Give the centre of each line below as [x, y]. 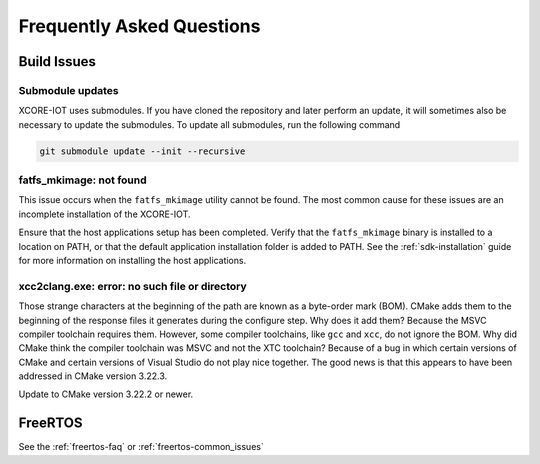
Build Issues [57, 61]
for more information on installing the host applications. [132, 260]
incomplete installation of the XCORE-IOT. [104, 214]
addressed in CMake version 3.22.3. [93, 376]
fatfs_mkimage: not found [82, 180]
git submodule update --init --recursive [142, 151]
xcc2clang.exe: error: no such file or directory [132, 286]
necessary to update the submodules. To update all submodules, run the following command [209, 124]
